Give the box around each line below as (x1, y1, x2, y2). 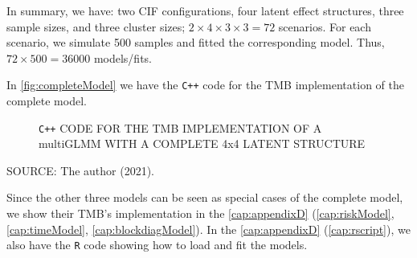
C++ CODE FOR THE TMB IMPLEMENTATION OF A (39, 119, 322, 136)
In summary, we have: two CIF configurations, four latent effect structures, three (6, 2, 404, 18)
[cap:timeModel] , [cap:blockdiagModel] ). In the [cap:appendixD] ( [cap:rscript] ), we (6, 220, 411, 237)
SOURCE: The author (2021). (6, 162, 155, 178)
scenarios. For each (278, 18, 371, 35)
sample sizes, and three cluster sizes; (6, 18, 186, 35)
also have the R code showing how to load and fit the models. (6, 236, 308, 253)
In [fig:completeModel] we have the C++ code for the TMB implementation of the (6, 76, 404, 93)
